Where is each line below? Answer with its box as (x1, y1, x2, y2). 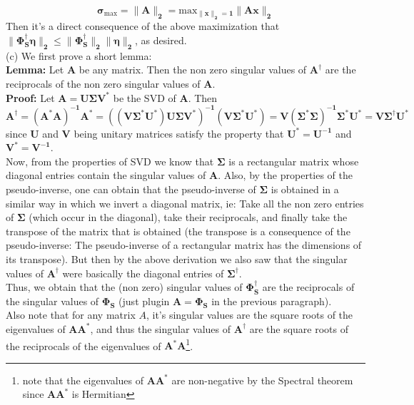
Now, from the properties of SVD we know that (6, 153, 214, 168)
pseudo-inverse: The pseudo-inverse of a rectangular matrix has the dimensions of (6, 237, 362, 252)
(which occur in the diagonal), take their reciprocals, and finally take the (29, 210, 348, 225)
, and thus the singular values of (90, 321, 231, 336)
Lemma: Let (6, 62, 64, 77)
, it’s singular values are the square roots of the (146, 307, 353, 322)
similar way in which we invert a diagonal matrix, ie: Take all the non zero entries (6, 195, 364, 210)
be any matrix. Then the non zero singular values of (79, 62, 307, 77)
